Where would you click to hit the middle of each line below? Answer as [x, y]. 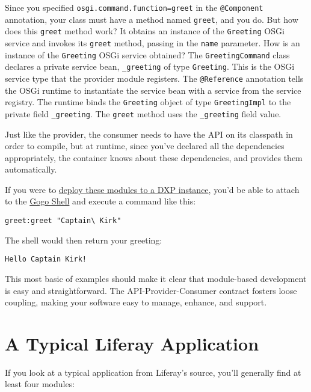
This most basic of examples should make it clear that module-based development [156, 278]
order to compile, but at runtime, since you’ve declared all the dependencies [145, 146]
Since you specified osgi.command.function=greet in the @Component [134, 7]
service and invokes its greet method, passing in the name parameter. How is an [152, 42]
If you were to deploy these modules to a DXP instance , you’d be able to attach [152, 189]
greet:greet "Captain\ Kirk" [63, 221]
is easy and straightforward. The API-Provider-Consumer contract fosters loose [151, 290]
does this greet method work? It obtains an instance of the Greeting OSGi [145, 31]
